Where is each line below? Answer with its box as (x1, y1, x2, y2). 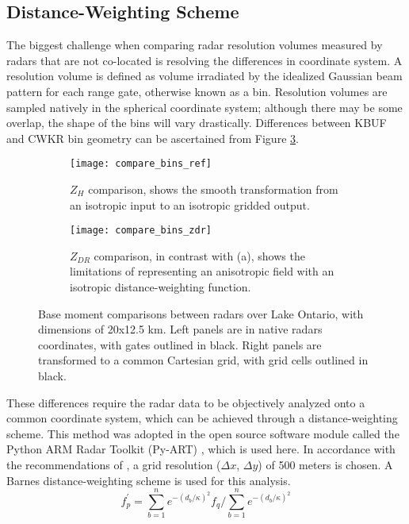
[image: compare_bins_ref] (70, 158, 212, 170)
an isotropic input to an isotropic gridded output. (70, 196, 310, 213)
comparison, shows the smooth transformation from (88, 181, 338, 198)
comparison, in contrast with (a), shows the (94, 247, 305, 264)
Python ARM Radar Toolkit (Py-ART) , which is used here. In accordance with (6, 441, 396, 457)
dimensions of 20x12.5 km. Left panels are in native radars (38, 321, 323, 337)
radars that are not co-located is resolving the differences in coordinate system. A (6, 52, 403, 68)
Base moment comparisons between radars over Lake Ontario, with (38, 305, 364, 322)
